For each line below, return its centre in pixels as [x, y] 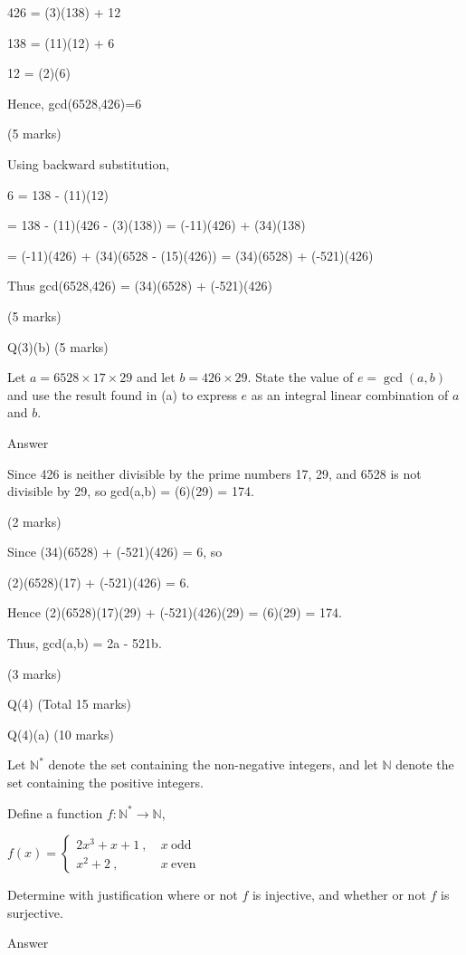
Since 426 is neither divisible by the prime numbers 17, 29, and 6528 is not [214, 473]
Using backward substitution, [89, 163]
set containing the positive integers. [105, 783]
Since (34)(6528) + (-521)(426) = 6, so [115, 552]
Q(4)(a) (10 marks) [61, 734]
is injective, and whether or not [339, 895]
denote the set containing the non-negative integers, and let [213, 764]
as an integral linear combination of [350, 394]
